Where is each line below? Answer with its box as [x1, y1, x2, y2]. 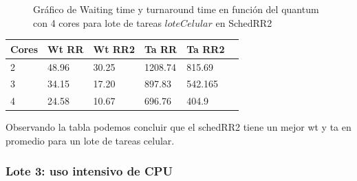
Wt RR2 [93, 41, 135, 56]
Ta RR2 [186, 41, 225, 56]
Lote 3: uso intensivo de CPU [6, 162, 173, 180]
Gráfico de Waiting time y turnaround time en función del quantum [33, 2, 319, 16]
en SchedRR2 [215, 15, 272, 30]
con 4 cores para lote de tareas [33, 15, 162, 30]
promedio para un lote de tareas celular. [6, 133, 175, 147]
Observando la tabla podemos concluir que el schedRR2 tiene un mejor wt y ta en [6, 120, 351, 134]
